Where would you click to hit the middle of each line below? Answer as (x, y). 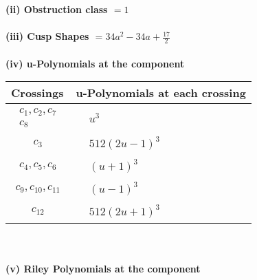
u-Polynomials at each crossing (161, 93)
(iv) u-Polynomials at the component (95, 63)
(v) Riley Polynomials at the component (103, 268)
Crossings (37, 93)
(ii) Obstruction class (57, 9)
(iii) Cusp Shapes (47, 36)
